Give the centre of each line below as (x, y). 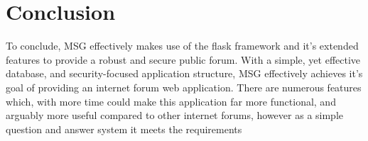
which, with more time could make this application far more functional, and (171, 101)
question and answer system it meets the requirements (124, 129)
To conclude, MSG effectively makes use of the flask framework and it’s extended (182, 46)
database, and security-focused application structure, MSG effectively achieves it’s (184, 73)
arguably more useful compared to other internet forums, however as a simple (175, 115)
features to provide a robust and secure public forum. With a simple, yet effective (183, 59)
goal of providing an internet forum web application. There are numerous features (184, 87)
